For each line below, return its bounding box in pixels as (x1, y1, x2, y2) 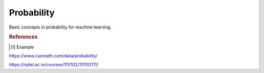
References (9, 34, 38, 41)
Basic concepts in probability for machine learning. (9, 24, 112, 30)
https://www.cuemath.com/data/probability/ (9, 53, 98, 58)
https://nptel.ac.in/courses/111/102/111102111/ (9, 62, 99, 68)
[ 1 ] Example (10, 44, 34, 50)
